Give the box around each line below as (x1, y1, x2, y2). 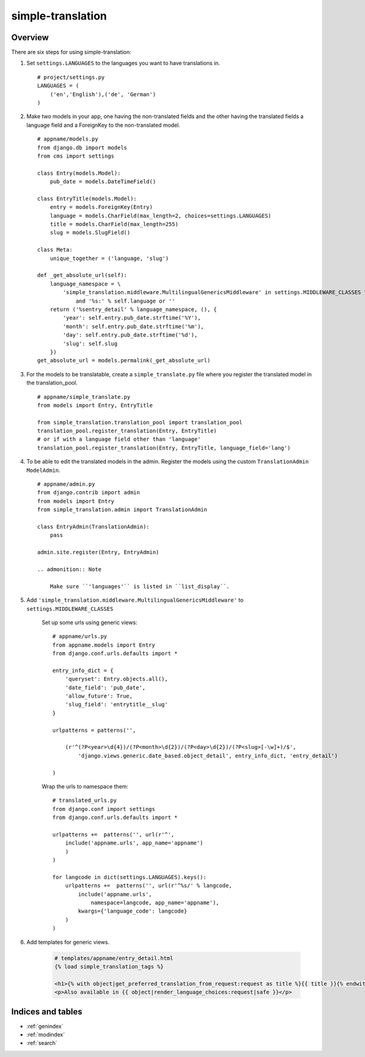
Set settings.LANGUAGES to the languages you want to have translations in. (26, 60, 220, 67)
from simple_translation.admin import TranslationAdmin (37, 506, 207, 513)
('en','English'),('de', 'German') (49, 91, 156, 97)
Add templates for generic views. (26, 938, 109, 946)
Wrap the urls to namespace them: (41, 782, 129, 790)
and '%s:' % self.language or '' (75, 297, 176, 304)
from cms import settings (37, 152, 115, 160)
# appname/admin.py (37, 481, 96, 488)
